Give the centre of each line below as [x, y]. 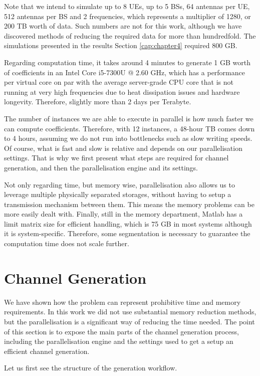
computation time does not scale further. [67, 243]
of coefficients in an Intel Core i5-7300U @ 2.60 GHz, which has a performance [124, 72]
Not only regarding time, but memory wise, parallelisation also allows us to [119, 184]
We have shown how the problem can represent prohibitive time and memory [122, 302]
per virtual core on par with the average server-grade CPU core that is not [119, 82]
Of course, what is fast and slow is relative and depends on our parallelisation [123, 148]
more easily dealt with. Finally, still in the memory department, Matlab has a [123, 214]
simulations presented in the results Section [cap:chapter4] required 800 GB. [121, 45]
